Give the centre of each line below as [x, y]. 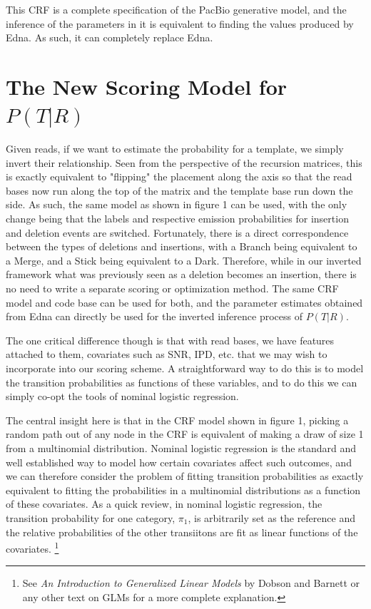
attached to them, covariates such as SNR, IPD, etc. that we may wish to [167, 354]
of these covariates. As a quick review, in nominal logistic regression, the [164, 504]
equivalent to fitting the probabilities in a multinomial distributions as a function [183, 490]
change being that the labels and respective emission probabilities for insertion [177, 219]
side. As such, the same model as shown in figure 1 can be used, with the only [177, 204]
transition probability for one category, [91, 517]
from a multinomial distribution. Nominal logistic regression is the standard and [181, 447]
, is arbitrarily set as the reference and [271, 517]
